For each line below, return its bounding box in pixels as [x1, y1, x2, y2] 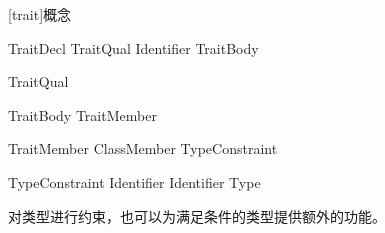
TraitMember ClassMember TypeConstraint [8, 138, 278, 159]
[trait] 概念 [8, 4, 72, 24]
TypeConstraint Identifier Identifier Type [8, 171, 261, 192]
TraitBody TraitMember [8, 104, 157, 125]
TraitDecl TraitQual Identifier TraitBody [8, 37, 259, 58]
